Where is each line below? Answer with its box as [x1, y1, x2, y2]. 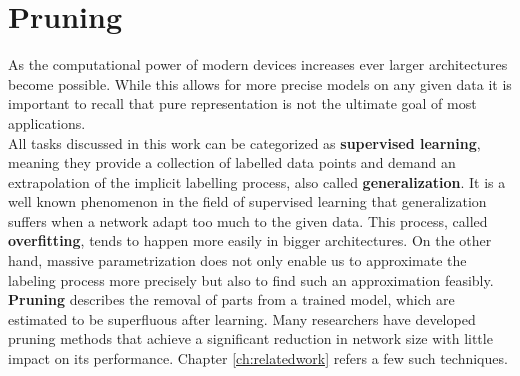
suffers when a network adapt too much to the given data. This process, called [8, 210, 488, 231]
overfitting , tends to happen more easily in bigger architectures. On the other [8, 230, 492, 251]
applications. [8, 112, 86, 133]
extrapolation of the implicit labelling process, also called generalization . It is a [8, 171, 506, 192]
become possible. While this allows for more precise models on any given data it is [8, 73, 512, 94]
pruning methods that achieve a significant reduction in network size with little [8, 328, 493, 349]
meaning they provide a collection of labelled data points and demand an [8, 152, 456, 173]
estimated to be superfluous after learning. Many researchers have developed [8, 308, 476, 329]
